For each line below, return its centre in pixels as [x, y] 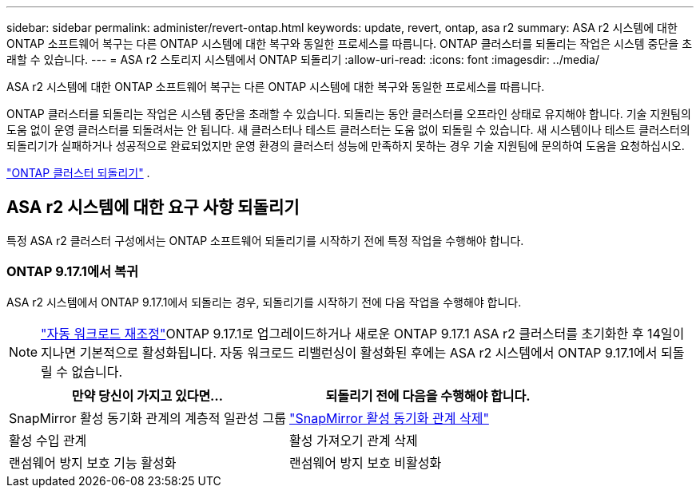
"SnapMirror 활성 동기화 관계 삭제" [389, 418]
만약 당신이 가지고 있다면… [147, 395]
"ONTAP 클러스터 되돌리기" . [78, 173]
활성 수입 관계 [48, 440]
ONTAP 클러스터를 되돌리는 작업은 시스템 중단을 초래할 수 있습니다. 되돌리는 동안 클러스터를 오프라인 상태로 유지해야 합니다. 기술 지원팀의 [349, 114]
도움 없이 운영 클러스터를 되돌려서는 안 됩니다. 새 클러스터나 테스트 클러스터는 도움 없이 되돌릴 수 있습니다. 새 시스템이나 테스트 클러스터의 [348, 130]
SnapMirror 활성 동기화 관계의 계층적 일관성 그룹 [147, 418]
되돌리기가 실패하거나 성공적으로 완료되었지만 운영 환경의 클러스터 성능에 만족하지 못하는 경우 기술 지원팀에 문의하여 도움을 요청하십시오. [346, 146]
